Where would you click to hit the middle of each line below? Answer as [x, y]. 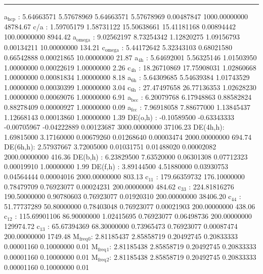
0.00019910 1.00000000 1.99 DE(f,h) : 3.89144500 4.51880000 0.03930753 [116, 166]
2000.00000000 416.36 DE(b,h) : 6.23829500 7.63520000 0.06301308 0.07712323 [126, 156]
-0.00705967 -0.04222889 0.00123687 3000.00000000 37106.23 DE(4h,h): [114, 127]
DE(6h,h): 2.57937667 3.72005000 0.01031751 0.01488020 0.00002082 [110, 147]
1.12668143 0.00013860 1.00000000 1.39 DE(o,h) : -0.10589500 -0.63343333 [119, 117]
